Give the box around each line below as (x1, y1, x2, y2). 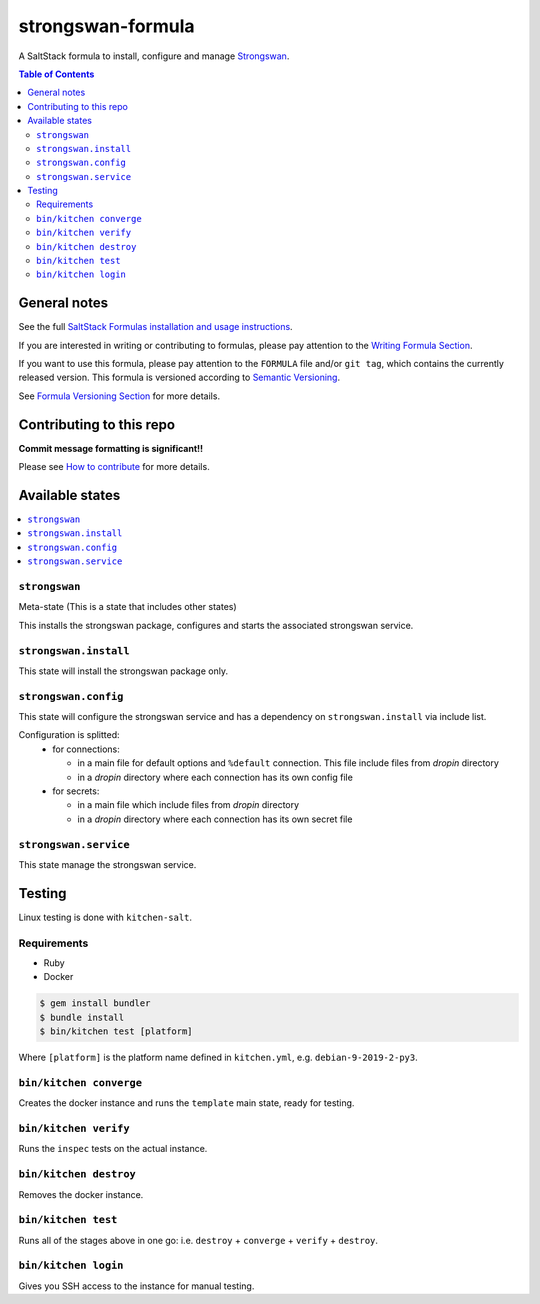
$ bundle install (39, 1011, 125, 1023)
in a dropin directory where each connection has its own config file (77, 771, 354, 783)
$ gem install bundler (39, 998, 151, 1009)
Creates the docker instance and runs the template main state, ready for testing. (18, 1097, 355, 1109)
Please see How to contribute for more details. (18, 461, 210, 473)
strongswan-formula (18, 15, 195, 37)
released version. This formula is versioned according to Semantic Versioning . (18, 371, 340, 384)
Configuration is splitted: (18, 729, 120, 741)
